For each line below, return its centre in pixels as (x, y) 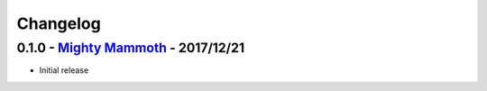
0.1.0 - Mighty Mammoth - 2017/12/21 (131, 48)
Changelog (59, 23)
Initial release (64, 70)
